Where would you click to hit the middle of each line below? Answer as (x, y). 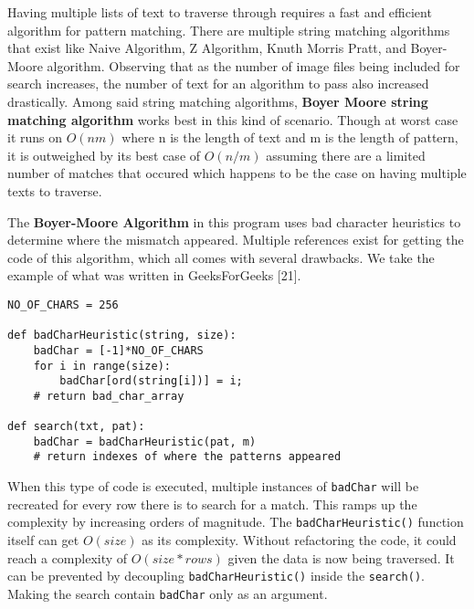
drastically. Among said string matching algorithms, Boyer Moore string (218, 101)
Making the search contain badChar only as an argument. (168, 593)
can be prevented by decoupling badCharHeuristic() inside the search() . (216, 576)
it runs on (35, 137)
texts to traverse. (55, 190)
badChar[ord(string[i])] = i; (151, 381)
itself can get (43, 540)
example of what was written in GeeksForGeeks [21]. (154, 275)
